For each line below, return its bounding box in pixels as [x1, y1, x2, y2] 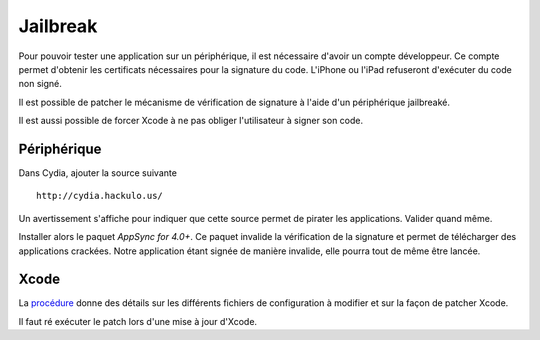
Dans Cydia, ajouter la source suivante [18, 167, 177, 179]
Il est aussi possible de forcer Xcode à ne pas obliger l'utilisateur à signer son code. [18, 115, 364, 127]
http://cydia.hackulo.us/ [36, 190, 164, 202]
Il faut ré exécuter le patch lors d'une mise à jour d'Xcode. [18, 315, 258, 327]
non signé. [18, 78, 62, 90]
